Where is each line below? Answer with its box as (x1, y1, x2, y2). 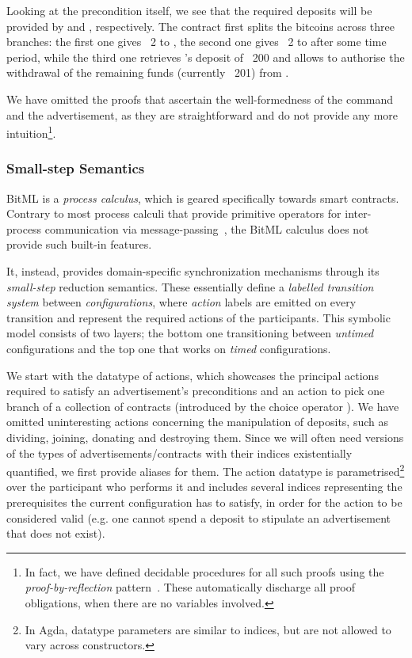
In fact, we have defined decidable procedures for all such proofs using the (25, 563, 384, 580)
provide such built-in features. (6, 236, 152, 253)
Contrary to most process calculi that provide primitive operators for (6, 205, 341, 222)
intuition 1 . (6, 123, 56, 141)
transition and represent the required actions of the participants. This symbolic (6, 309, 391, 325)
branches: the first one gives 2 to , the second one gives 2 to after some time (6, 33, 387, 50)
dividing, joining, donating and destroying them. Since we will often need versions (6, 428, 404, 445)
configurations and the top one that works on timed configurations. (6, 340, 331, 356)
